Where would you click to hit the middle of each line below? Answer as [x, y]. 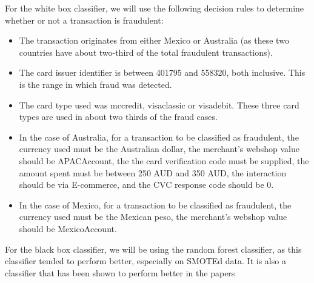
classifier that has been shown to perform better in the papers [120, 272]
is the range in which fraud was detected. [95, 84]
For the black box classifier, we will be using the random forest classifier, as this [153, 249]
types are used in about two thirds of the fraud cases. [118, 117]
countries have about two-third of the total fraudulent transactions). [146, 52]
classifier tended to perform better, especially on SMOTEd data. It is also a [145, 261]
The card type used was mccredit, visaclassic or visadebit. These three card [159, 105]
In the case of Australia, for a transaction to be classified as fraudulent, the [159, 137]
